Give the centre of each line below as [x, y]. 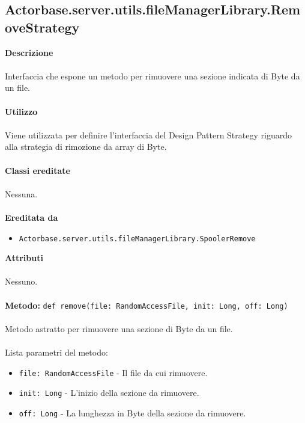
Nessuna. [21, 193]
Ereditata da [32, 217]
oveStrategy [42, 27]
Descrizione [29, 52]
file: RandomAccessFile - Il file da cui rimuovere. [113, 372]
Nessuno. [21, 281]
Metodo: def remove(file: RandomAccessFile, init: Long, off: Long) [146, 305]
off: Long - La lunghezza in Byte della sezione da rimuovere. [132, 412]
